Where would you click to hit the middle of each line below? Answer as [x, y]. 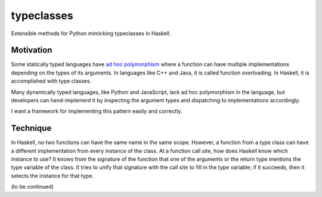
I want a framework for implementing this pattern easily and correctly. [97, 111]
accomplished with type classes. [51, 81]
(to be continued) [32, 187]
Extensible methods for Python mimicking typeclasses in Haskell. [91, 33]
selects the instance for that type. [52, 176]
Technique [31, 128]
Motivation [32, 50]
